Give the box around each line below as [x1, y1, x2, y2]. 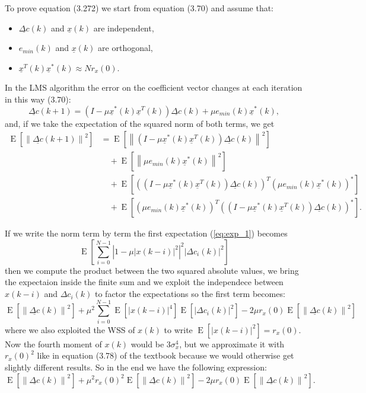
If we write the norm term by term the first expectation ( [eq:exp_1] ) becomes [5, 227, 288, 239]
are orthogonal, [98, 41, 153, 54]
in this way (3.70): [5, 92, 71, 105]
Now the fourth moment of [5, 337, 102, 350]
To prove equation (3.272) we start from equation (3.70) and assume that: [5, 2, 274, 14]
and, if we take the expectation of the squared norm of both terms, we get [5, 117, 275, 129]
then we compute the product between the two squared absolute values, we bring [5, 264, 299, 276]
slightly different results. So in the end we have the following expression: [5, 360, 267, 373]
